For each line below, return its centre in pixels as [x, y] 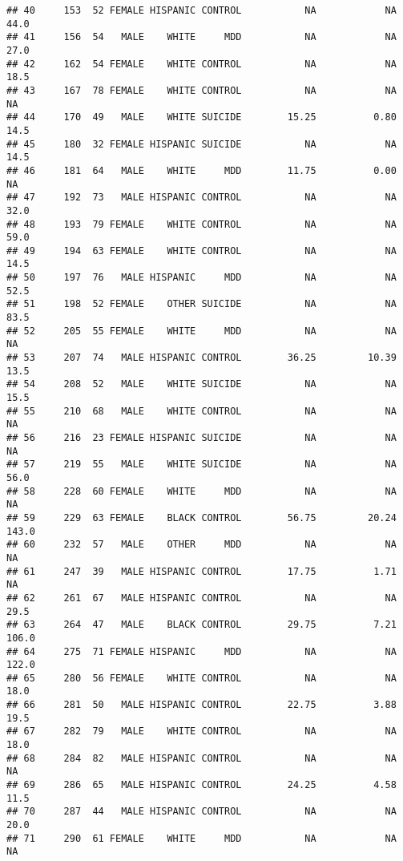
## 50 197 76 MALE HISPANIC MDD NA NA [201, 278]
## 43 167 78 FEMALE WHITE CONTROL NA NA [201, 90]
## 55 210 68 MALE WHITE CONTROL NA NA [201, 411]
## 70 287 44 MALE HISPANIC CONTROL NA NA [201, 812]
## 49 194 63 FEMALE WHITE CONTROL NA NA [201, 251]
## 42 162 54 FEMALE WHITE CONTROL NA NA [201, 64]
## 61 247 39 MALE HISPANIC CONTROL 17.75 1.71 [201, 571]
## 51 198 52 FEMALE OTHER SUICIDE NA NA [201, 304]
